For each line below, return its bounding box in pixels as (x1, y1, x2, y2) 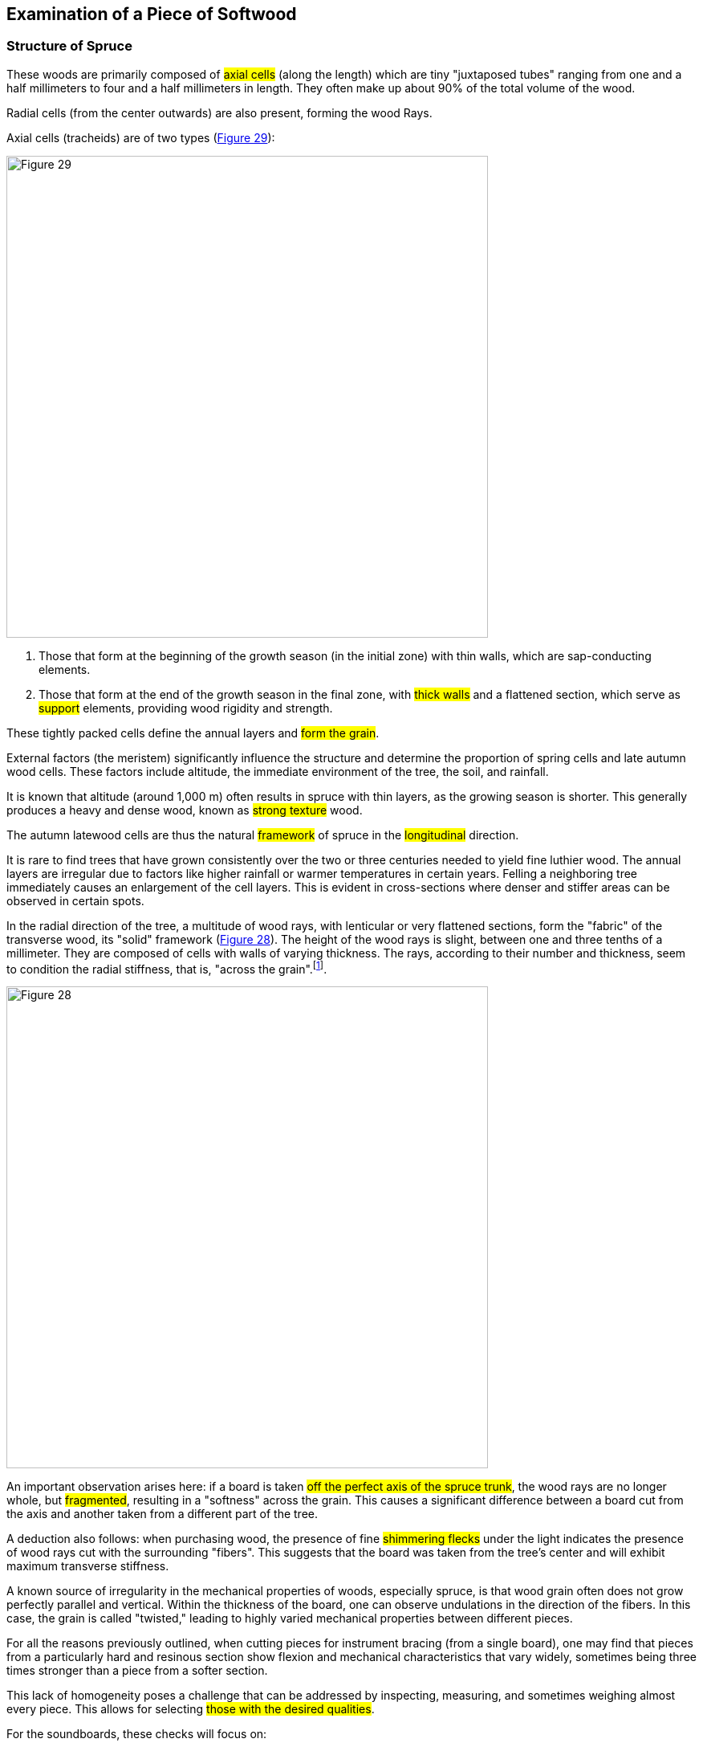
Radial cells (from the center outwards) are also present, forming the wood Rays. (6, 105, 433, 120)
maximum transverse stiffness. (6, 1559, 169, 1574)
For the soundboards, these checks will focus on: (6, 1727, 267, 1741)
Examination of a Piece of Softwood (6, 4, 297, 24)
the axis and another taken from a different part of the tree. (6, 1507, 318, 1521)
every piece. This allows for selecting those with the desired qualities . (6, 1702, 375, 1716)
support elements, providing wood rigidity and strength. (39, 700, 333, 715)
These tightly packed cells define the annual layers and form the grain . (6, 725, 380, 740)
